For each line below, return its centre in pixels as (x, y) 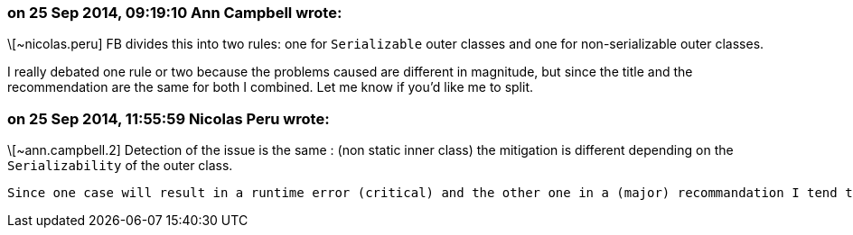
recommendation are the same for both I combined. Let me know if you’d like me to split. (271, 87)
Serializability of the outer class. (120, 166)
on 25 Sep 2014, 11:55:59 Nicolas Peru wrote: (169, 118)
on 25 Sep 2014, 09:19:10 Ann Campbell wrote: (175, 13)
